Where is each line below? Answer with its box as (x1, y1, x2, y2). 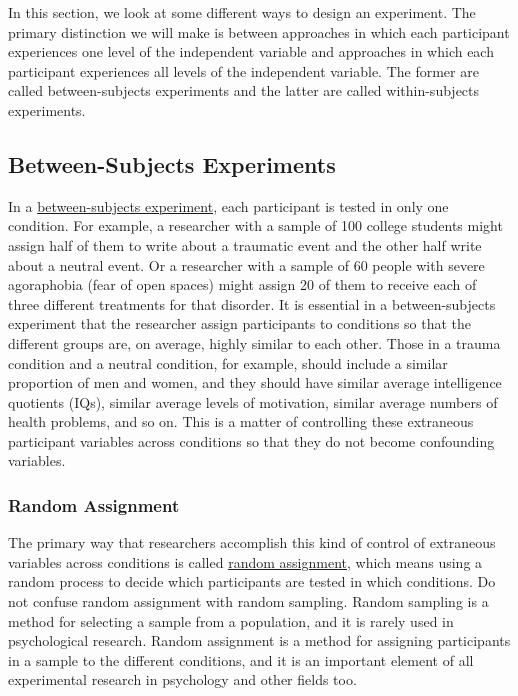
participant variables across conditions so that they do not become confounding (8, 430, 495, 451)
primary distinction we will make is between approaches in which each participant (8, 21, 510, 42)
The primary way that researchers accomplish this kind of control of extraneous (8, 532, 496, 553)
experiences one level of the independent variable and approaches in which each (8, 41, 494, 62)
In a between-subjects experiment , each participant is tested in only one (8, 195, 449, 216)
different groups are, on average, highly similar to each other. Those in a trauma (8, 332, 501, 353)
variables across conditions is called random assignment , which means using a (8, 551, 483, 572)
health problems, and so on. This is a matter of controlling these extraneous (8, 411, 474, 432)
